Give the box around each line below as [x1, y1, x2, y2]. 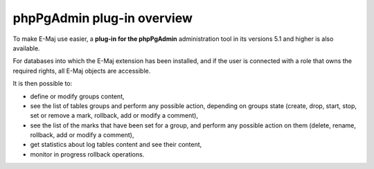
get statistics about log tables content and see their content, [30, 141, 202, 149]
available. [12, 44, 41, 52]
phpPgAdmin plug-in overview [12, 10, 193, 26]
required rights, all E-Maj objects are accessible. [12, 66, 151, 75]
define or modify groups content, [30, 92, 125, 100]
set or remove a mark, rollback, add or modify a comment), [30, 112, 199, 120]
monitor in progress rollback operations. [30, 150, 145, 159]
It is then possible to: [12, 80, 73, 88]
